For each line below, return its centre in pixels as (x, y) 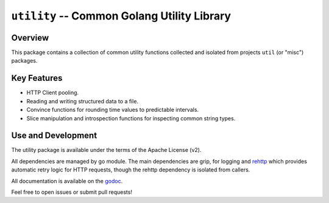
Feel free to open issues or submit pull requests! (72, 192)
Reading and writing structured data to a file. (83, 101)
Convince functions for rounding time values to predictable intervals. (113, 110)
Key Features (37, 78)
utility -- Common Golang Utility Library (121, 16)
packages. (24, 61)
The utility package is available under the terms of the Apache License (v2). (106, 150)
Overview (30, 37)
